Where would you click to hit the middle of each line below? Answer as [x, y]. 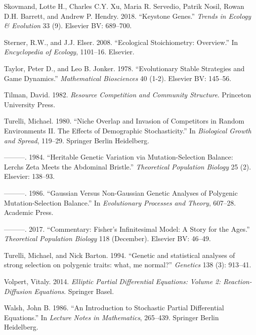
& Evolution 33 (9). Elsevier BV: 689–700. [68, 25]
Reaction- [237, 281]
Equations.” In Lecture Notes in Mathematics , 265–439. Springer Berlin [111, 317]
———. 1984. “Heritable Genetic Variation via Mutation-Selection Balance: [119, 157]
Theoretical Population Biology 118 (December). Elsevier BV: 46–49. [107, 238]
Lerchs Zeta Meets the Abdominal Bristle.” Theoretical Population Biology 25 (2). [128, 166]
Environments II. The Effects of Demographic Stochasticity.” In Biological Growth [128, 130]
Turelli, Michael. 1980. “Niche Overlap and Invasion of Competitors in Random [124, 121]
